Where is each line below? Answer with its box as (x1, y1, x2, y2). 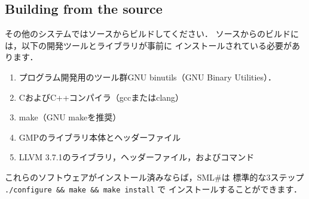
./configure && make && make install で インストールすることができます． (5, 182, 302, 195)
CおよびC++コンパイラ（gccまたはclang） (19, 91, 184, 103)
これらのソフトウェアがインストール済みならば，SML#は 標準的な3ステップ (5, 170, 304, 183)
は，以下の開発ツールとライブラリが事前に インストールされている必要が (5, 39, 292, 51)
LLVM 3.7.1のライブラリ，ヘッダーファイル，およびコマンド (19, 151, 255, 163)
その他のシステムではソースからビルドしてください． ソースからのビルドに (5, 27, 299, 40)
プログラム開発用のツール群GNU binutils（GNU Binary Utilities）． (19, 70, 277, 83)
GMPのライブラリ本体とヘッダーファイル (19, 130, 181, 143)
